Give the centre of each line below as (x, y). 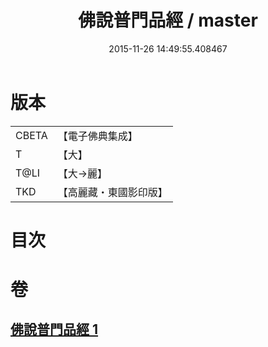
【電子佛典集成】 (97, 136)
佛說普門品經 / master (168, 20)
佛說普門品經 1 (54, 329)
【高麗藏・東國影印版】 (112, 192)
